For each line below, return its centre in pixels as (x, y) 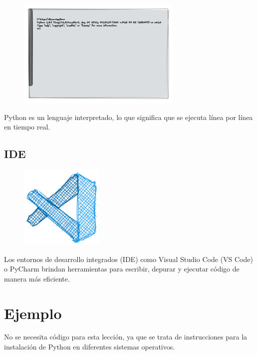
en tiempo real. (27, 127)
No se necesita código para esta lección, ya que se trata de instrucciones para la (126, 337)
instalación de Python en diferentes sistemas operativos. (90, 347)
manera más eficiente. (37, 278)
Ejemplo (33, 313)
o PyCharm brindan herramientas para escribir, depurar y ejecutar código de (122, 269)
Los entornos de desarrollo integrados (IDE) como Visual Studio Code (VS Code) (128, 259)
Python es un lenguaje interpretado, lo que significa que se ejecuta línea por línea (128, 117)
